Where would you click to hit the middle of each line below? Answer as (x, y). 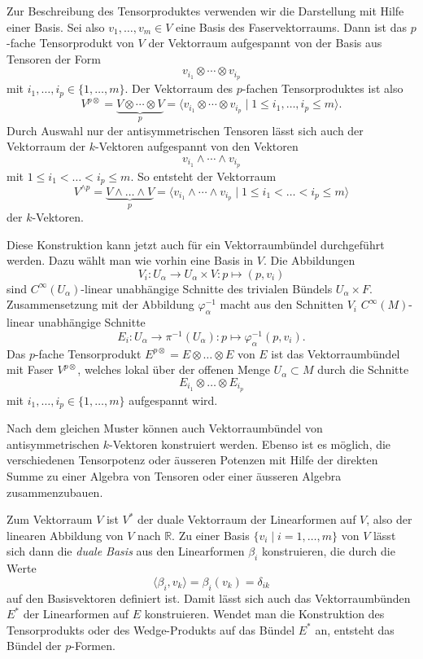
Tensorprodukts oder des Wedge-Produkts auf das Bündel (151, 629)
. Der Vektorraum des (179, 88)
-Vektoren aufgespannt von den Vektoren (196, 146)
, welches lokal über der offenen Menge (174, 369)
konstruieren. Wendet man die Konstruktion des (264, 614)
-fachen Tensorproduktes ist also (323, 88)
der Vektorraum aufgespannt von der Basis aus (265, 43)
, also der (389, 519)
